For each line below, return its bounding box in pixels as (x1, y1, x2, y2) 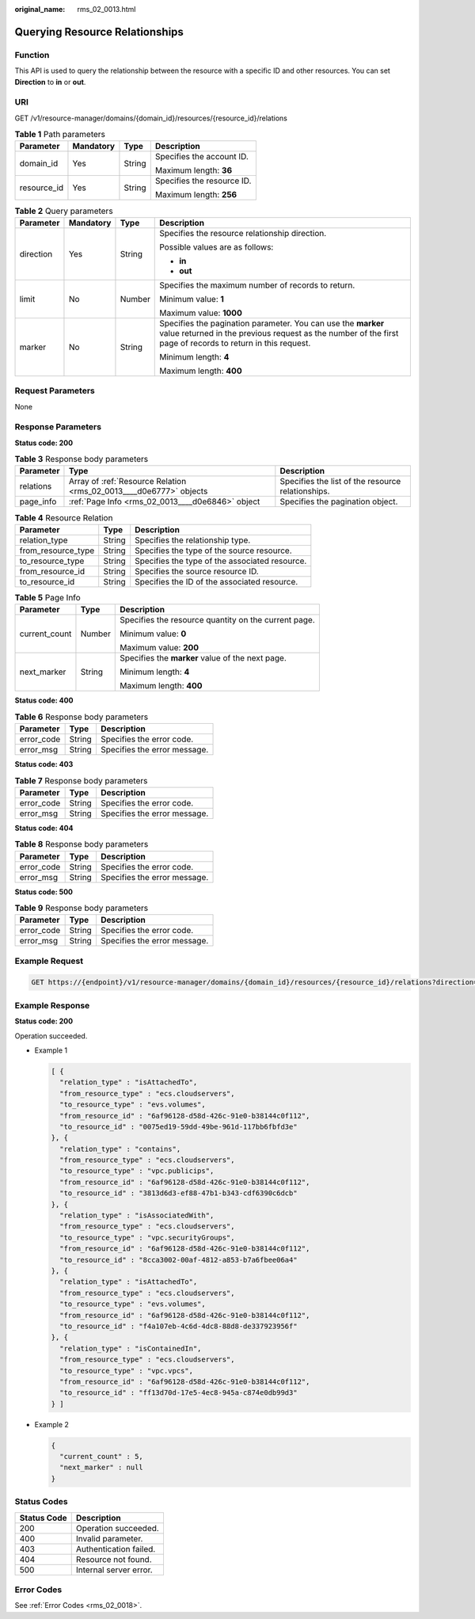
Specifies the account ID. (154, 151, 249, 162)
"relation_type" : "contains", (59, 1145, 181, 1153)
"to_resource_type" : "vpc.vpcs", (59, 1366, 194, 1375)
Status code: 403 (14, 760, 74, 768)
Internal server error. (75, 1564, 154, 1575)
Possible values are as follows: (159, 242, 274, 253)
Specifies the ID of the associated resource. (135, 576, 298, 587)
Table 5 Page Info (14, 592, 81, 604)
